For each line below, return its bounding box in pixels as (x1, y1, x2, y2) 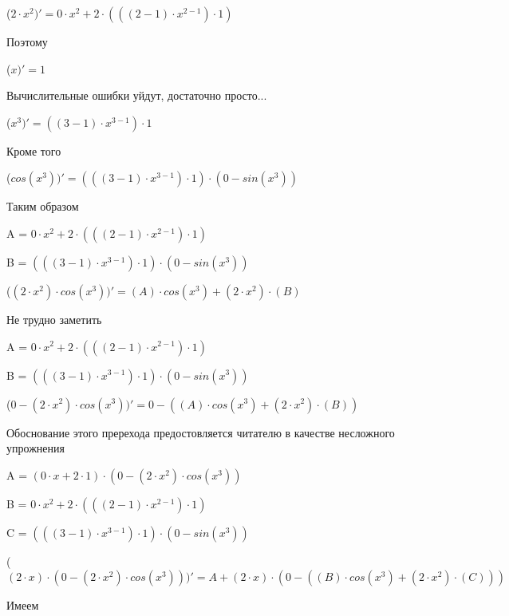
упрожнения (6, 440, 65, 456)
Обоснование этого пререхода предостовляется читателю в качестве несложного (6, 424, 395, 440)
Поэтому (6, 34, 48, 49)
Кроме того (6, 142, 61, 159)
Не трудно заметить (6, 310, 102, 327)
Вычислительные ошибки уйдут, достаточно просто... (6, 87, 267, 104)
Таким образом (6, 198, 79, 215)
